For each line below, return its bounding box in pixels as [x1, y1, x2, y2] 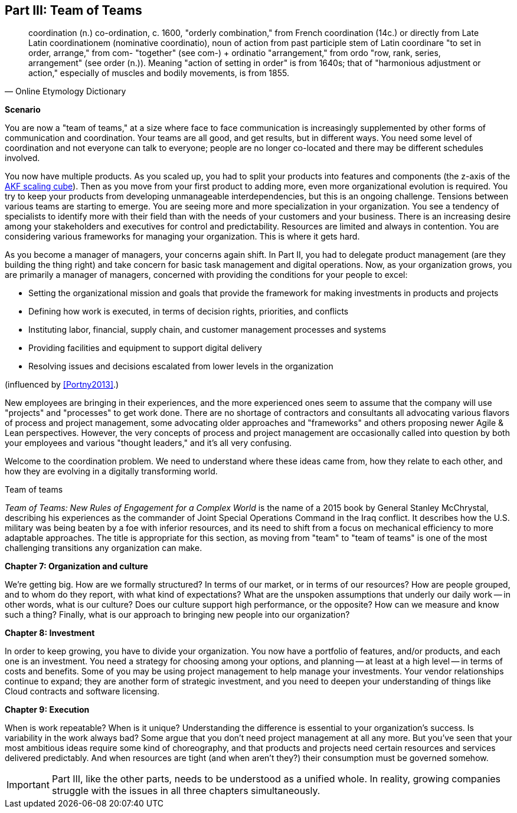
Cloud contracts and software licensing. [5, 686, 160, 697]
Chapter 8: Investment [5, 628, 95, 638]
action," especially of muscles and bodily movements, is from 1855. [28, 68, 289, 78]
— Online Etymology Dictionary [5, 86, 126, 97]
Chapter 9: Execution [5, 704, 90, 715]
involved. [5, 153, 40, 163]
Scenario [5, 104, 41, 115]
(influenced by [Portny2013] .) [5, 379, 119, 390]
